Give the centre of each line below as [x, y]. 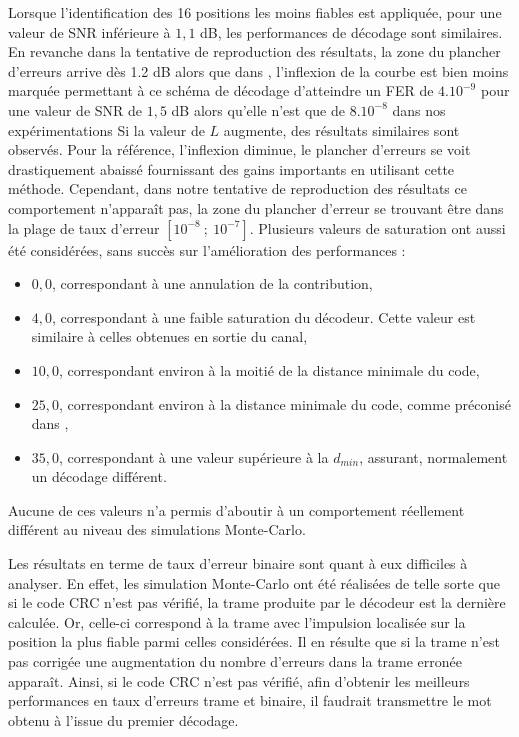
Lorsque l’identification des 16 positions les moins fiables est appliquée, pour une [255, 12]
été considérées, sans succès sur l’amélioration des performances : [207, 249]
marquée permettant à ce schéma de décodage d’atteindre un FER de [221, 90]
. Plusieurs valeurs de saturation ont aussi [377, 227]
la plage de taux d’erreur [84, 227]
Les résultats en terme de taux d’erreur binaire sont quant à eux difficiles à [238, 563]
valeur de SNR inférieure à [89, 31]
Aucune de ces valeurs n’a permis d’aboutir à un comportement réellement [236, 509]
